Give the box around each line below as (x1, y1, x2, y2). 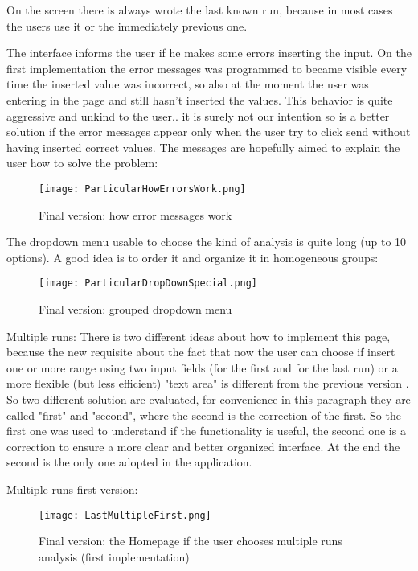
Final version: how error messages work (39, 206, 232, 223)
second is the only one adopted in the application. (6, 454, 252, 470)
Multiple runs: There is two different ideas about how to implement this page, (6, 327, 391, 344)
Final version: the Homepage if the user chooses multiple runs (39, 532, 342, 549)
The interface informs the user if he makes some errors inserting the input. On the (6, 44, 412, 61)
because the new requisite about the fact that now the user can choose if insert (6, 343, 395, 360)
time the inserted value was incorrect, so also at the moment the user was (6, 76, 369, 92)
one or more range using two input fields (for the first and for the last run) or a (6, 359, 398, 376)
